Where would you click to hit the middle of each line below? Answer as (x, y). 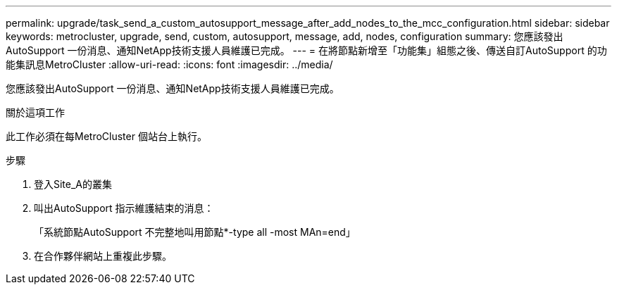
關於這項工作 (35, 112)
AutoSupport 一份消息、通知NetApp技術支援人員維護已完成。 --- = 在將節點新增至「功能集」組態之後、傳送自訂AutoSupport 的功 (306, 50)
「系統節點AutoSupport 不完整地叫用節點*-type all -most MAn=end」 (195, 232)
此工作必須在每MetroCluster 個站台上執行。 (106, 136)
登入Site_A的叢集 (73, 184)
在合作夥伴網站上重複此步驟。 (103, 256)
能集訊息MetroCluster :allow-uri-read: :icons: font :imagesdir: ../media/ (169, 64)
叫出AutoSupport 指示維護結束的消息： (124, 208)
